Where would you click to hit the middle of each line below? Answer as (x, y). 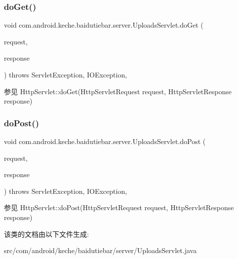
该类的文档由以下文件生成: (46, 234)
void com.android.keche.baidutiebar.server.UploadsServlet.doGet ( (104, 25)
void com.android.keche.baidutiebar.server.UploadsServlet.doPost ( (105, 141)
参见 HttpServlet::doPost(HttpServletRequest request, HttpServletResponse (119, 207)
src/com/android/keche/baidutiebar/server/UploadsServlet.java (100, 250)
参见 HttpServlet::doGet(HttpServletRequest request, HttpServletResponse (118, 91)
